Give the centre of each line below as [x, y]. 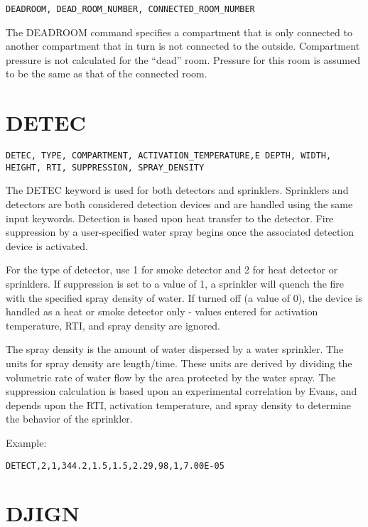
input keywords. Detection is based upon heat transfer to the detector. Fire [170, 218]
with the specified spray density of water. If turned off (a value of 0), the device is [184, 297]
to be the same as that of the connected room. [107, 74]
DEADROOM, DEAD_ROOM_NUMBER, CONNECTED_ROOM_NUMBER [130, 9]
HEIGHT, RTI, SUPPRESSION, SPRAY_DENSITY [105, 167]
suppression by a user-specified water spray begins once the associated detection [180, 232]
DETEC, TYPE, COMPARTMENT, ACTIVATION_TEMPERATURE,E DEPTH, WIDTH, [169, 156]
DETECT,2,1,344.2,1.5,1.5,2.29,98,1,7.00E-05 [115, 466]
